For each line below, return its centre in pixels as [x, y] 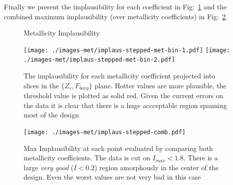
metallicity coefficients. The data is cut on [87, 158]
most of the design [51, 115]
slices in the [41, 85]
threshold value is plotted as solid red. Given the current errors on [123, 95]
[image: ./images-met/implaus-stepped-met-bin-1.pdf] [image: [127, 50]
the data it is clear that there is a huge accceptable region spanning [125, 105]
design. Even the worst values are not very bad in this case [112, 177]
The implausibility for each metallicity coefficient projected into [119, 76]
